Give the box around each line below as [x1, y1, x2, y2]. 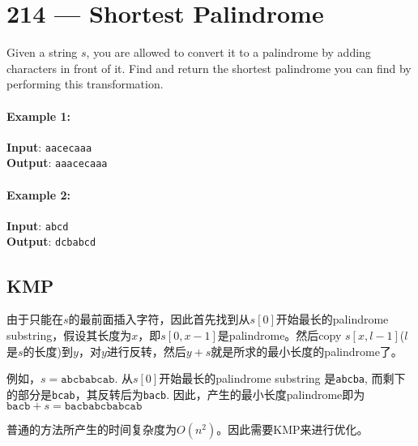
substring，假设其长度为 [6, 326, 132, 343]
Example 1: [6, 107, 70, 124]
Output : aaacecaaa [6, 154, 108, 171]
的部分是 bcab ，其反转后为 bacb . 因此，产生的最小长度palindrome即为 [6, 385, 365, 402]
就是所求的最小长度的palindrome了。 [211, 342, 403, 359]
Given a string [6, 44, 78, 61]
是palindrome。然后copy [217, 326, 342, 343]
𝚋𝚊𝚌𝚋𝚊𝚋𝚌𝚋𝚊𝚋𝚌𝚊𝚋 [64, 401, 143, 413]
